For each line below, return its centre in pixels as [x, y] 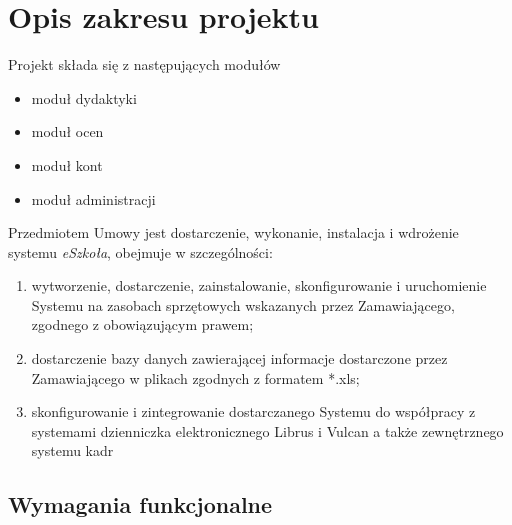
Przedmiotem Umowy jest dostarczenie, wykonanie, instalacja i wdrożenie [233, 232]
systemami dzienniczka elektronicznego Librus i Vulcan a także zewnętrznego [267, 430]
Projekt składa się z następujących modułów [144, 64]
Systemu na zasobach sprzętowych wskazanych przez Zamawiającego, [243, 304]
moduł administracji [93, 198]
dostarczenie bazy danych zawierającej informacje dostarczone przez [239, 358]
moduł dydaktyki [84, 97]
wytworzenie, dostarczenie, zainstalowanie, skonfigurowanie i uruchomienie [259, 285]
